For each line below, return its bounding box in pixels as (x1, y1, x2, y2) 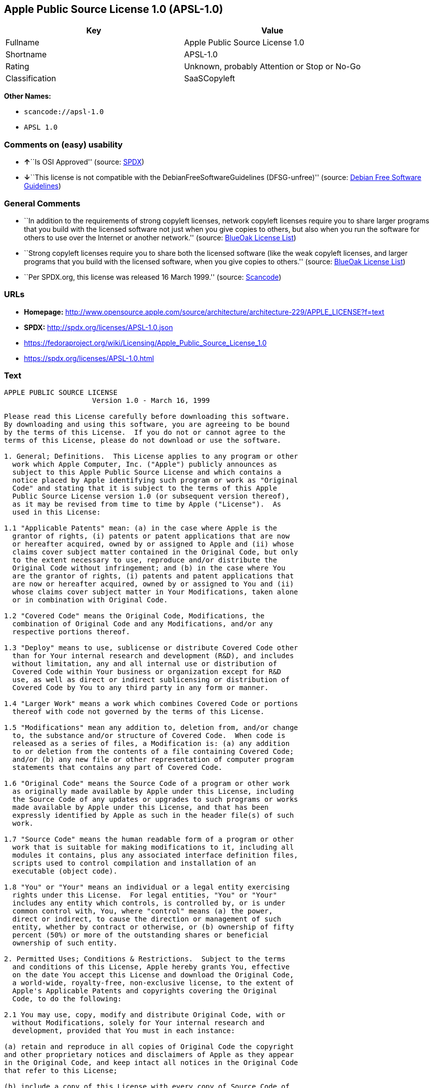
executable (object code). (12, 867, 118, 876)
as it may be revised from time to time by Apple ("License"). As (12, 500, 282, 509)
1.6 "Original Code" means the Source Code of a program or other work (4, 779, 290, 788)
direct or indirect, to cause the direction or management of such (12, 915, 282, 923)
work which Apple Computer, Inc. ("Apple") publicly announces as (12, 460, 277, 469)
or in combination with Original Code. (12, 596, 168, 604)
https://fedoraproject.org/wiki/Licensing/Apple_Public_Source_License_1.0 (24, 338, 267, 347)
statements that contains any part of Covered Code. (12, 763, 223, 772)
